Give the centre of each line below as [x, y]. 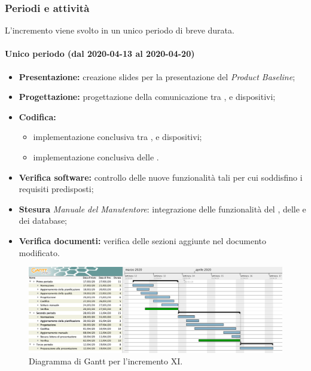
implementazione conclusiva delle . [96, 156]
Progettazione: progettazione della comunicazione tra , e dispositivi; [147, 97]
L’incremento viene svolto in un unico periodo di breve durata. [120, 30]
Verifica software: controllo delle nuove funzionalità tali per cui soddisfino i [161, 177]
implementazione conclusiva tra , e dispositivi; [118, 137]
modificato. [39, 252]
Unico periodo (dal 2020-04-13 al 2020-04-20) [100, 54]
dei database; [43, 221]
